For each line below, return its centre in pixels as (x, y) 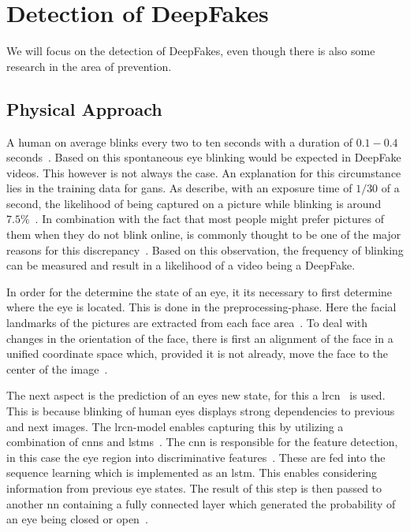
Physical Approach (84, 108)
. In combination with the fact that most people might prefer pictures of (210, 219)
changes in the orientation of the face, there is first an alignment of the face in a (200, 338)
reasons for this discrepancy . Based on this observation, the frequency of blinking (205, 249)
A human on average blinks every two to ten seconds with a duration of (179, 141)
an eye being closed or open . (77, 519)
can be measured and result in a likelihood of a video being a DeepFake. (181, 265)
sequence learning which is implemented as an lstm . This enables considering (192, 472)
